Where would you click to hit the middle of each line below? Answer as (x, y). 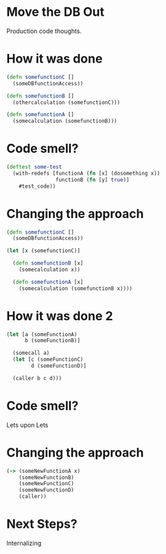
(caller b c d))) (37, 378)
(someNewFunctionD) (47, 490)
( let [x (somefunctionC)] (43, 251)
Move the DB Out (56, 12)
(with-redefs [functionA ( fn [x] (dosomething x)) (86, 173)
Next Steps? (42, 524)
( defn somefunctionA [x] (48, 282)
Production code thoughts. (44, 31)
